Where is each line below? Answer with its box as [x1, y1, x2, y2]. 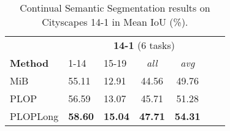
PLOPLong [10, 109, 59, 123]
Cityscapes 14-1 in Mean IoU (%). [42, 15, 188, 29]
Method [10, 56, 49, 70]
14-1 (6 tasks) [113, 38, 175, 52]
